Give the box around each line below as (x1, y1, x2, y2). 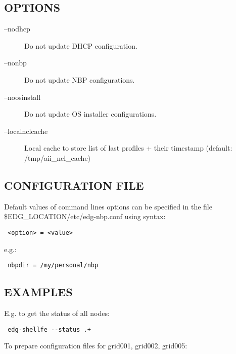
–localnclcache (4, 125, 48, 136)
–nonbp (4, 57, 27, 68)
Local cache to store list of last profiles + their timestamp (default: (24, 143, 232, 153)
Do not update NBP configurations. (24, 74, 135, 85)
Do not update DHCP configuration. (24, 40, 137, 51)
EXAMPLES (4, 284, 73, 300)
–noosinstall (4, 91, 41, 102)
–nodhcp (4, 23, 30, 34)
